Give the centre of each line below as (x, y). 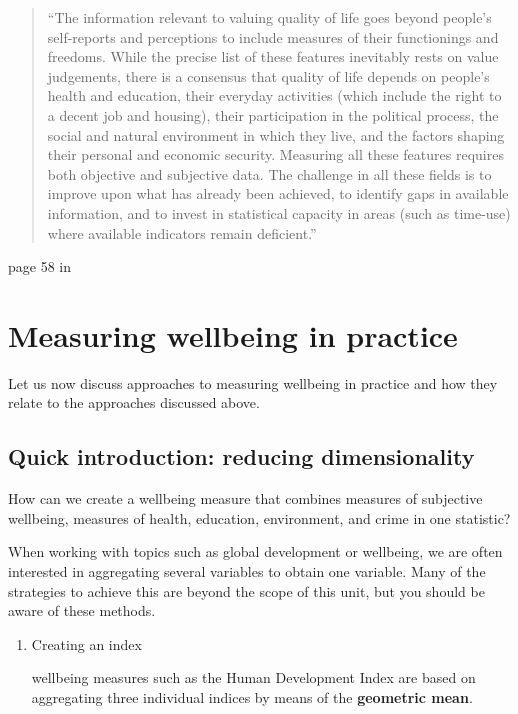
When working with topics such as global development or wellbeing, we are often (255, 551)
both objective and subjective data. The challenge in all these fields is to (269, 173)
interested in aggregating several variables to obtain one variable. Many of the (247, 571)
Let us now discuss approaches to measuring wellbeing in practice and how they (253, 382)
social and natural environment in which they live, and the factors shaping (276, 134)
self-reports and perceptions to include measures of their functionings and (273, 36)
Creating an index (86, 643)
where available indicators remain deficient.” (182, 232)
